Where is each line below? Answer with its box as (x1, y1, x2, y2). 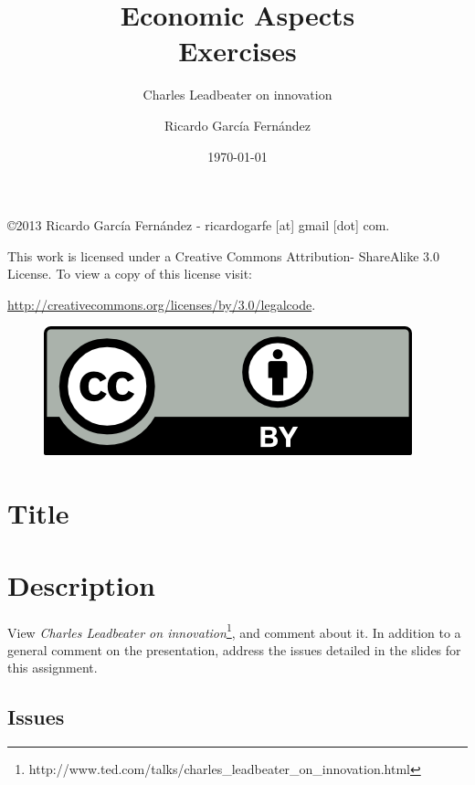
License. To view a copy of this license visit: (7, 264, 253, 283)
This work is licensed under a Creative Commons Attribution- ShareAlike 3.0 (7, 246, 439, 265)
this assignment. (7, 658, 98, 677)
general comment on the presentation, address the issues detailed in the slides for (7, 640, 461, 659)
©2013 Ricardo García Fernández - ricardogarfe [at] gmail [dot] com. (7, 216, 390, 235)
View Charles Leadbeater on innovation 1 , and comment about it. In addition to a (7, 620, 461, 642)
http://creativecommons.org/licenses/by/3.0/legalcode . (7, 294, 316, 313)
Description (7, 566, 156, 603)
